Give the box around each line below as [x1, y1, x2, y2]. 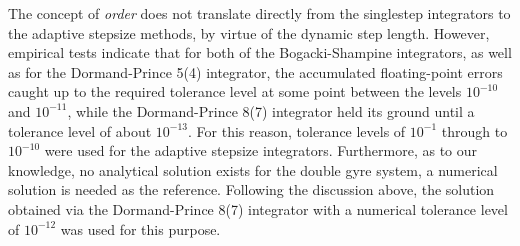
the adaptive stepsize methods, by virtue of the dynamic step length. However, [8, 22, 490, 43]
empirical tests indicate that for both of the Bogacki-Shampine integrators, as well [8, 42, 512, 63]
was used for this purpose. [60, 218, 221, 239]
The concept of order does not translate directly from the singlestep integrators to [8, 3, 511, 23]
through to [441, 120, 508, 141]
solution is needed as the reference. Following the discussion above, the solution [8, 179, 495, 200]
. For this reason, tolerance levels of [188, 120, 406, 141]
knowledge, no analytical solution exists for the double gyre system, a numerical [8, 159, 498, 180]
